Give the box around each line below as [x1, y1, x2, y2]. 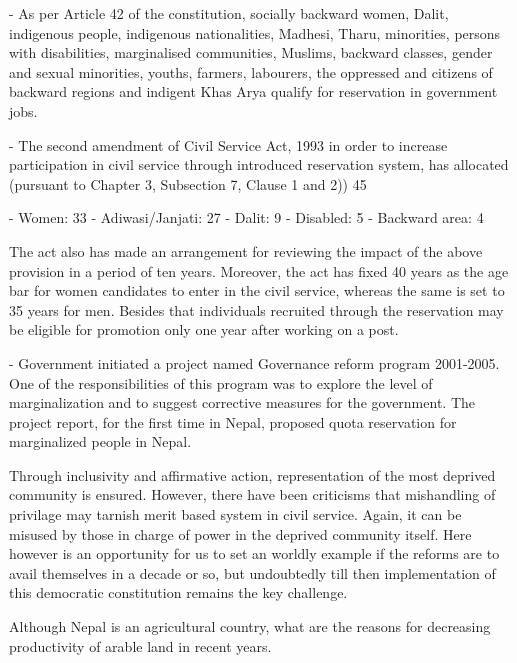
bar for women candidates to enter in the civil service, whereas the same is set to [9, 280, 505, 301]
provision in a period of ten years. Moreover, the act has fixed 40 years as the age [9, 260, 509, 281]
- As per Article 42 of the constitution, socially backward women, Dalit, [9, 3, 449, 23]
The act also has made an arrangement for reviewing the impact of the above [9, 240, 483, 261]
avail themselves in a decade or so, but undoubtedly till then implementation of [9, 562, 496, 583]
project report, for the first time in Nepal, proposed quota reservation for [9, 411, 457, 432]
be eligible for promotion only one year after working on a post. [9, 319, 399, 340]
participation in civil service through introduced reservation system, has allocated [9, 154, 509, 175]
